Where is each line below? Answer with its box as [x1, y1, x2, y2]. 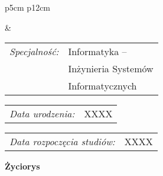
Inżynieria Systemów [68, 62, 154, 76]
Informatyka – [68, 44, 127, 59]
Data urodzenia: [9, 107, 75, 121]
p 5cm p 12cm [5, 1, 51, 13]
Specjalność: [9, 44, 59, 59]
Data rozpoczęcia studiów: [9, 135, 115, 149]
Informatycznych [68, 79, 137, 93]
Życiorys [5, 160, 40, 172]
